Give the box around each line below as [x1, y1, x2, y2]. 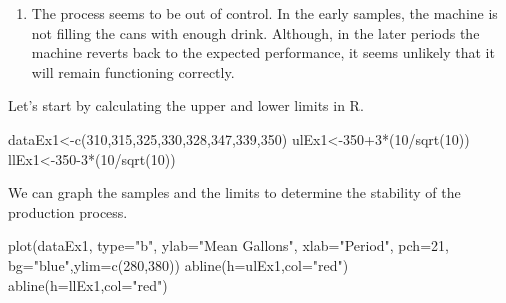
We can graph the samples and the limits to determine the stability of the [8, 182, 461, 203]
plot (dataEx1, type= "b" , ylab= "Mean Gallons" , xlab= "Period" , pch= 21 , [8, 235, 449, 256]
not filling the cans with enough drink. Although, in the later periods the [31, 22, 480, 43]
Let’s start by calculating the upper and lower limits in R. [8, 95, 364, 116]
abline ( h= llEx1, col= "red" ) [8, 274, 168, 295]
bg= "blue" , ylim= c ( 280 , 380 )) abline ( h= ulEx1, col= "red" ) [8, 254, 349, 275]
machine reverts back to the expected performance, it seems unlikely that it [31, 42, 495, 63]
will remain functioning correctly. [31, 61, 235, 82]
